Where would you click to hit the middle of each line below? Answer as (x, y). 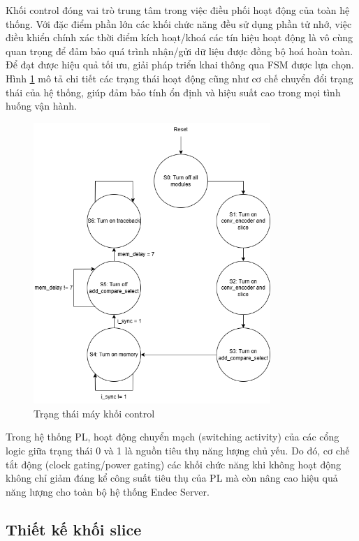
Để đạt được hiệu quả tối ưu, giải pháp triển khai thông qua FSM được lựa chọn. (180, 65)
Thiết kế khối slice (74, 529)
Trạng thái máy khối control (94, 413)
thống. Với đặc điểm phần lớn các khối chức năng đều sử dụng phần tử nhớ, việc (179, 23)
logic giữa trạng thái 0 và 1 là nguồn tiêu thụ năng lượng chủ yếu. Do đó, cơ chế (178, 450)
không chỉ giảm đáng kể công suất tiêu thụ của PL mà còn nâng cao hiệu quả (172, 478)
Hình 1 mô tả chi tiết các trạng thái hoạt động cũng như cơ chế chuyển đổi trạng (179, 78)
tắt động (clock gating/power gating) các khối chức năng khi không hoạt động (173, 464)
